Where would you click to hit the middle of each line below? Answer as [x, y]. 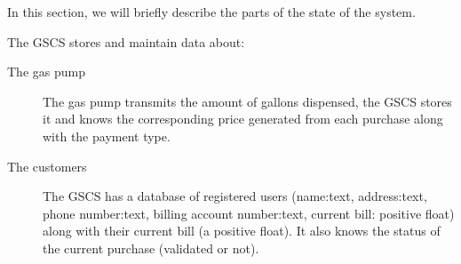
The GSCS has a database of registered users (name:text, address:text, [235, 196]
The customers [47, 166]
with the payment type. [107, 136]
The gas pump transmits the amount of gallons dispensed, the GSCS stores [247, 101]
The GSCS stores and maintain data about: [126, 41]
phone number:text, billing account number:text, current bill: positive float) [249, 213]
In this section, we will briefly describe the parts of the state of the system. [211, 12]
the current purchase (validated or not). [151, 248]
